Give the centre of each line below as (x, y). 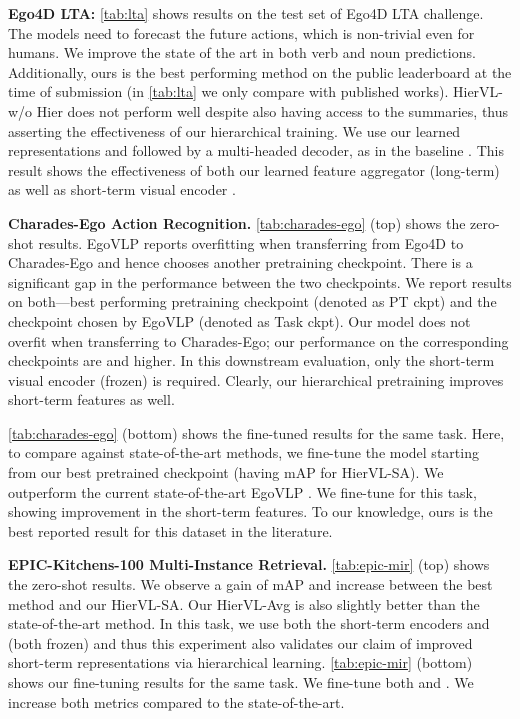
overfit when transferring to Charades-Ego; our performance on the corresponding (258, 340)
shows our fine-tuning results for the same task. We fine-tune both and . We (241, 682)
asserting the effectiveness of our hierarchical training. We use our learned (234, 130)
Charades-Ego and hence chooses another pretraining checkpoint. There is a (240, 262)
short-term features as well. (91, 399)
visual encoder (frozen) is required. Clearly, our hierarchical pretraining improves (256, 379)
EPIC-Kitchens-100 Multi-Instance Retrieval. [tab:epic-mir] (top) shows (249, 564)
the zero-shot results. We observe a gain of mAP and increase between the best (250, 584)
